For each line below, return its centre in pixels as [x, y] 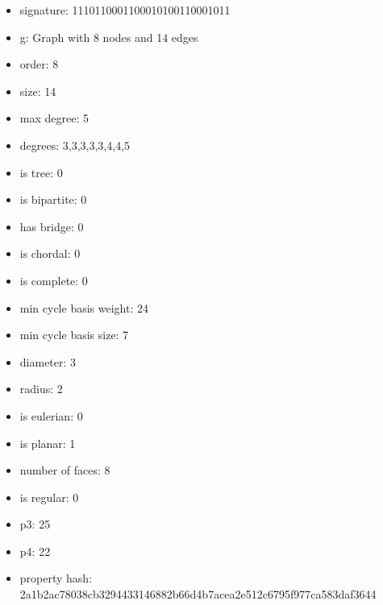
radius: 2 [41, 389]
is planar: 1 [48, 443]
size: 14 [38, 91]
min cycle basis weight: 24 [84, 307]
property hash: [56, 578]
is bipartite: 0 [53, 199]
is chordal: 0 [50, 253]
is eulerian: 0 [51, 415]
